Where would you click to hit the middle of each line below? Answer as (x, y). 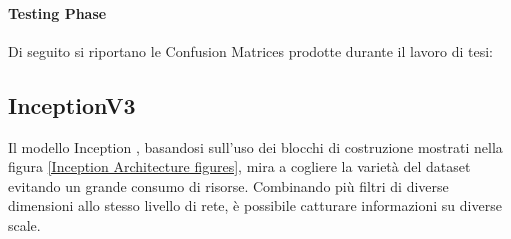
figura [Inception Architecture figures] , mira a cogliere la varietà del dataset (239, 166)
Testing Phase (57, 12)
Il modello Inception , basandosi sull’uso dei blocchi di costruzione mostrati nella (255, 146)
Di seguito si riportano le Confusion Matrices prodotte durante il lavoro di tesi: (251, 50)
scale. (24, 224)
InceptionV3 (72, 104)
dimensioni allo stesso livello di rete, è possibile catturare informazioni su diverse (255, 205)
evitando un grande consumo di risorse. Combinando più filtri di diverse (228, 185)
